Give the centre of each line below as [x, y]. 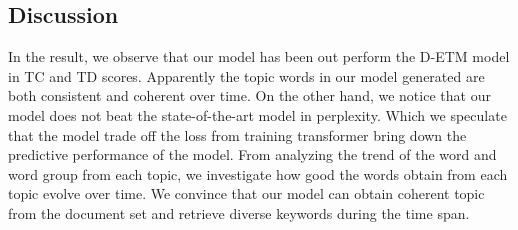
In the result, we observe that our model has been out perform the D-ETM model [259, 56]
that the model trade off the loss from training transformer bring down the [237, 134]
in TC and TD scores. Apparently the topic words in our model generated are [246, 75]
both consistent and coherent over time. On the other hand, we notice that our [249, 95]
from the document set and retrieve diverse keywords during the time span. [239, 212]
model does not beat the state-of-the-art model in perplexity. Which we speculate [257, 114]
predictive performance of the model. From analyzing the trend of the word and [252, 154]
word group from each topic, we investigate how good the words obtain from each [258, 173]
